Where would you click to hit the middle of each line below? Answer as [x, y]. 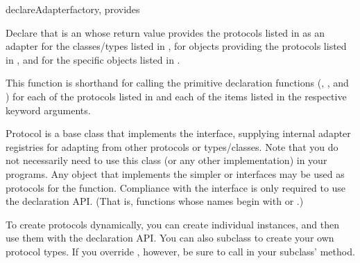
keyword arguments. [48, 110]
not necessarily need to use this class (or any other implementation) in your [166, 160]
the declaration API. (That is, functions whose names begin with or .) [155, 201]
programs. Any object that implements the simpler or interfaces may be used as [175, 173]
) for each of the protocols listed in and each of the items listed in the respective [176, 96]
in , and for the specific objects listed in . [93, 59]
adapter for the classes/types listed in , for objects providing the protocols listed [176, 46]
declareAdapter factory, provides [73, 9]
